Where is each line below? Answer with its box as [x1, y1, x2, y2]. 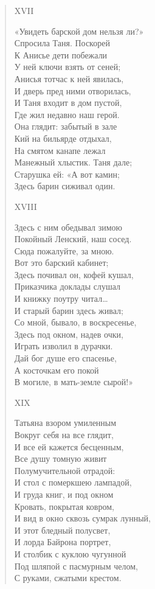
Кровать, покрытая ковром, [14, 500, 114, 512]
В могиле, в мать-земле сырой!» [14, 375, 133, 388]
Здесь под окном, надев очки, [14, 327, 123, 340]
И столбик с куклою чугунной [14, 547, 126, 560]
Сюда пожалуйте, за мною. [14, 244, 114, 257]
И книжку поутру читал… [14, 292, 108, 305]
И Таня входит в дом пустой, [14, 96, 122, 109]
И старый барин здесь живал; [14, 304, 123, 316]
